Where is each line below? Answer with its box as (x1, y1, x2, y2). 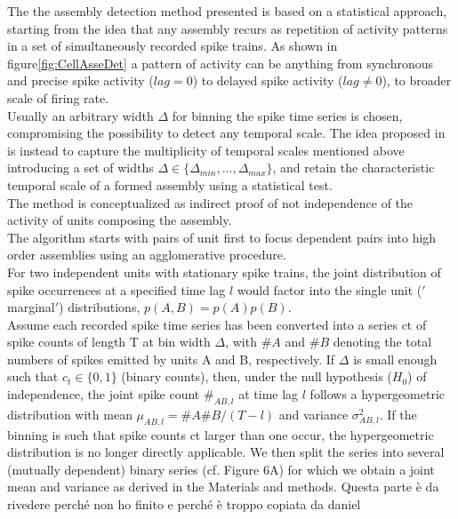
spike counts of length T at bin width (7, 332, 211, 351)
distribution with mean (7, 404, 133, 423)
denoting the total (333, 332, 432, 351)
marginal (7, 298, 55, 316)
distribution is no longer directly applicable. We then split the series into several (7, 443, 445, 461)
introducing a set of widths (7, 158, 154, 177)
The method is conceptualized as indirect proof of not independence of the (7, 193, 414, 212)
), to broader (382, 71, 452, 90)
